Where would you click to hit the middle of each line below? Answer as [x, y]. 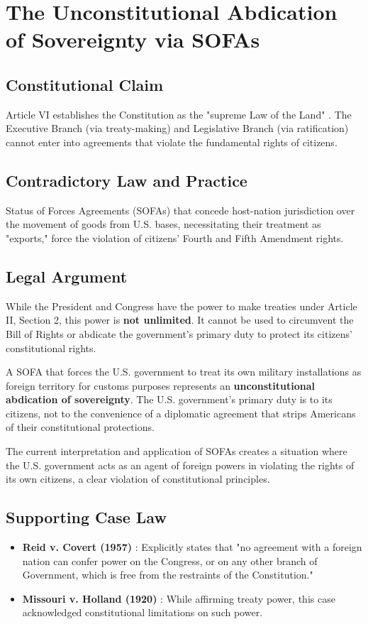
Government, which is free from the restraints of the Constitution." [168, 575]
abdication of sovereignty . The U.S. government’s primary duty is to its [169, 399]
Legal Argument [67, 276]
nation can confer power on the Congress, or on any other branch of [170, 560]
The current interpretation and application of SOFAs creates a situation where [177, 451]
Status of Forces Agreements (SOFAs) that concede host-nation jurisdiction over [180, 210]
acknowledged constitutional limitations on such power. [143, 612]
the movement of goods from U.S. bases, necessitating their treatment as [163, 224]
